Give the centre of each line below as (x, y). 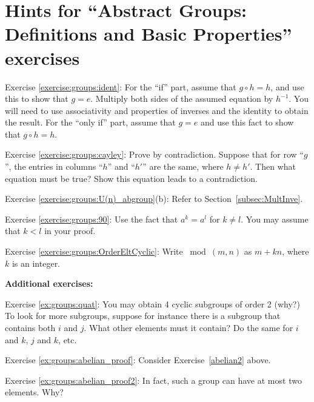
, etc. (68, 339)
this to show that (37, 99)
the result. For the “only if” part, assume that (90, 122)
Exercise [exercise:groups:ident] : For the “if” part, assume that (121, 86)
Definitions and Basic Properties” (149, 34)
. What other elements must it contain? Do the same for (189, 327)
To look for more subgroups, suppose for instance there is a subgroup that (143, 316)
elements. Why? (34, 392)
